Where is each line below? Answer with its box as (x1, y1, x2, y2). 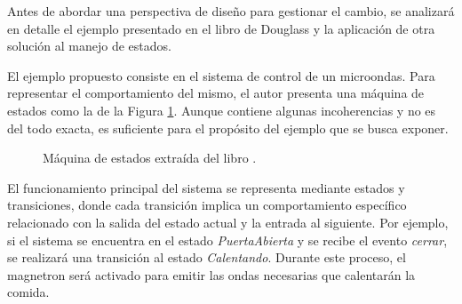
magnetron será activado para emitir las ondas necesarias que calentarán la (7, 265, 416, 284)
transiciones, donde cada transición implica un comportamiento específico (7, 196, 407, 214)
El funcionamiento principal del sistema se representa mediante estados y (7, 178, 405, 196)
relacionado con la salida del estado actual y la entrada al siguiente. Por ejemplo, (7, 212, 449, 231)
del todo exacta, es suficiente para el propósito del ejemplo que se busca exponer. (7, 118, 449, 137)
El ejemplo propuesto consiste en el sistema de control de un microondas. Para (7, 66, 435, 84)
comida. (7, 283, 50, 301)
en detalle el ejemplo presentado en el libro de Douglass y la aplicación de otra (7, 19, 435, 37)
